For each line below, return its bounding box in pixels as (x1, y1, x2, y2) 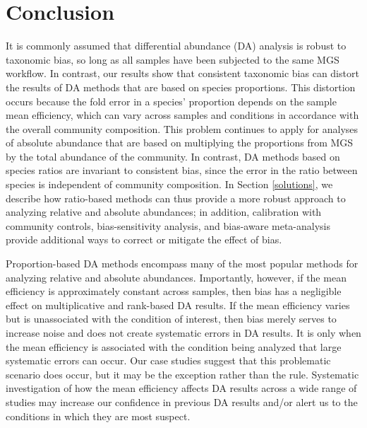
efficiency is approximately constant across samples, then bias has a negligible (6, 284, 342, 299)
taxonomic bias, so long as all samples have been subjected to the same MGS (6, 52, 339, 66)
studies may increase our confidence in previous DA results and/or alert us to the (6, 394, 358, 409)
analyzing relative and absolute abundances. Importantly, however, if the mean (6, 270, 347, 284)
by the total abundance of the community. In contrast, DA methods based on (6, 149, 340, 163)
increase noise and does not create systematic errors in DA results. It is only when (6, 325, 361, 340)
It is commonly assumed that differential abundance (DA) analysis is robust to (6, 38, 347, 53)
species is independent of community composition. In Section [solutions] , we (6, 177, 333, 192)
